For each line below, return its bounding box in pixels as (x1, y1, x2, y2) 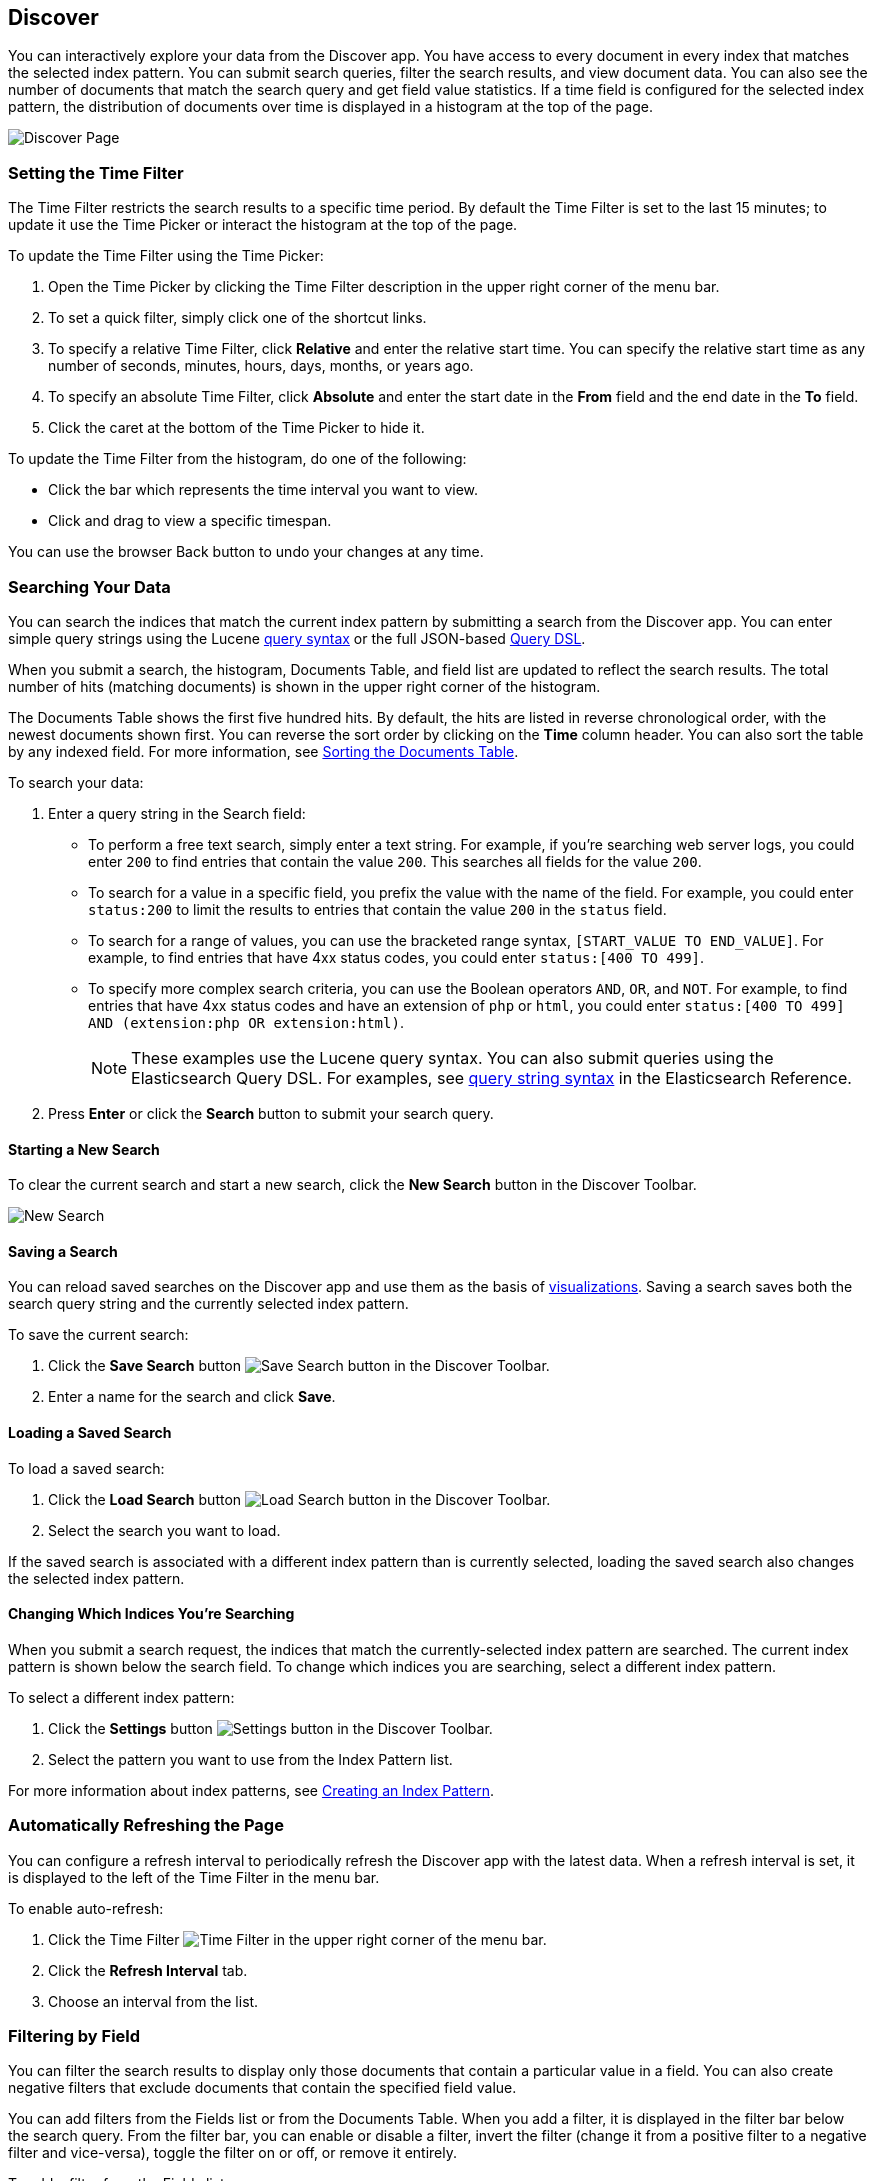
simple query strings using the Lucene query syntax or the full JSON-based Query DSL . (8, 629, 586, 647)
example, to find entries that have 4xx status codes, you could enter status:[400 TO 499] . (88, 948, 705, 966)
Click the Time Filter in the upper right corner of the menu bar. (48, 1930, 547, 1948)
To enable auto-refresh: (8, 1899, 164, 1917)
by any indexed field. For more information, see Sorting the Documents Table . (8, 742, 519, 760)
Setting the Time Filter (8, 162, 184, 183)
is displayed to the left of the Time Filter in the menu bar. (8, 1868, 380, 1886)
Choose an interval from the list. (48, 1992, 259, 2010)
